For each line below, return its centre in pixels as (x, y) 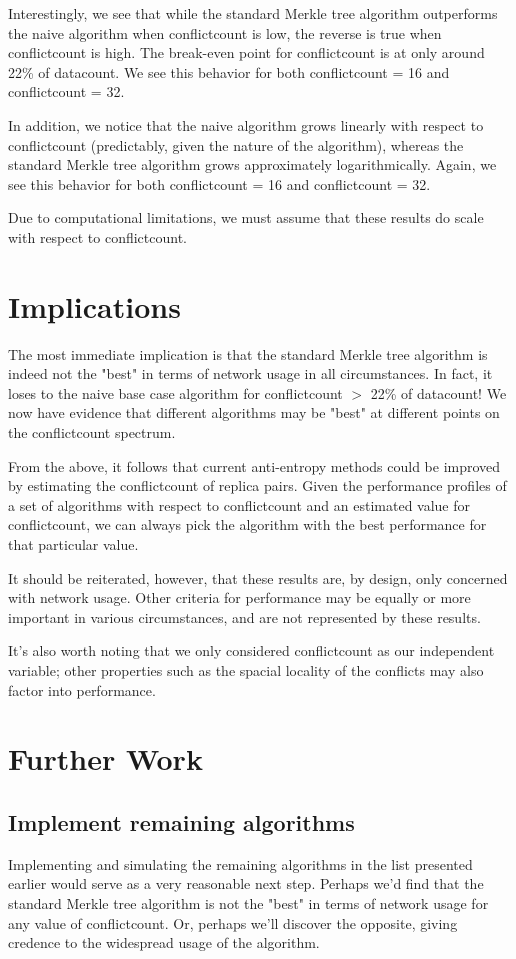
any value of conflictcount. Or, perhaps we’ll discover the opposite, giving (233, 922)
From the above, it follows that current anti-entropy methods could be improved (254, 465)
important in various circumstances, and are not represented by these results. (244, 616)
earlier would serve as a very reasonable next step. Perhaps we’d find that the (246, 883)
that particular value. (73, 544)
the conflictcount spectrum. (92, 432)
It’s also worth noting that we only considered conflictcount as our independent (251, 650)
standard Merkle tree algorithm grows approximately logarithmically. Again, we (252, 164)
